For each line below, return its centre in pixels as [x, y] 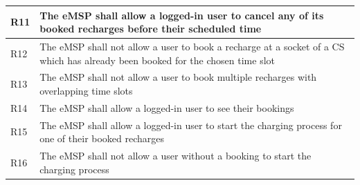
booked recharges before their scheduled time [151, 29]
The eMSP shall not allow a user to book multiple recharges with [178, 77]
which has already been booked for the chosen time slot [157, 60]
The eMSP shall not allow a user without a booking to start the [175, 156]
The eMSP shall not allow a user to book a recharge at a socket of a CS [192, 46]
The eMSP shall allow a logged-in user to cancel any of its [182, 15]
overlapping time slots [86, 90]
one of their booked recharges [102, 138]
